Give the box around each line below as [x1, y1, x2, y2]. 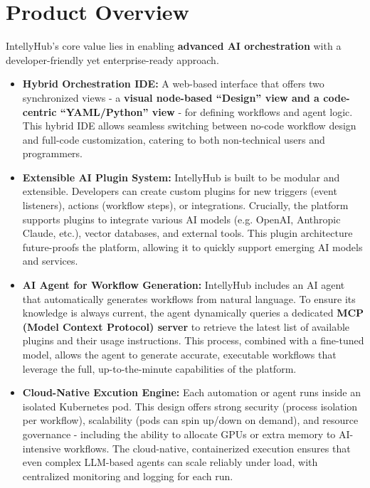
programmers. [22, 146, 83, 161]
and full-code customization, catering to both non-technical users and [22, 132, 325, 147]
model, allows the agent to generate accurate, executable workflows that [22, 347, 337, 361]
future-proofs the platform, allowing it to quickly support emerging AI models [22, 239, 363, 254]
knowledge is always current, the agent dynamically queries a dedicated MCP [22, 305, 364, 320]
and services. [22, 253, 78, 268]
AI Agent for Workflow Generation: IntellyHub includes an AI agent [22, 277, 345, 292]
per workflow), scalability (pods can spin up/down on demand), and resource [22, 413, 359, 428]
